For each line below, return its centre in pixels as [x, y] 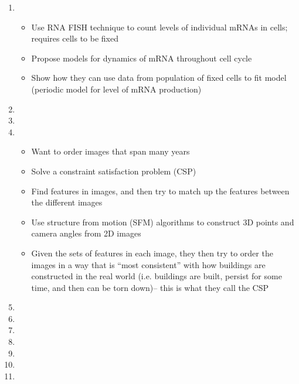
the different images [67, 202]
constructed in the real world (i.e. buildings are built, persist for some [157, 276]
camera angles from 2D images [86, 233]
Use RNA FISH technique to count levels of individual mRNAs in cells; [159, 27]
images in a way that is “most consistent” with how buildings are [148, 264]
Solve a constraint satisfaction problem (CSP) [114, 171]
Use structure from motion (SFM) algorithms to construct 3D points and [163, 222]
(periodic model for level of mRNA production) [116, 89]
